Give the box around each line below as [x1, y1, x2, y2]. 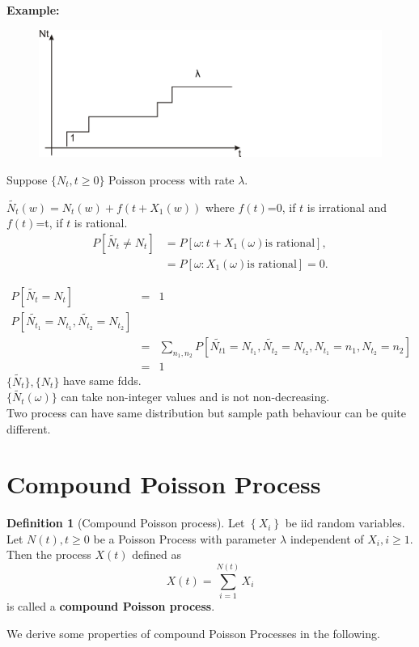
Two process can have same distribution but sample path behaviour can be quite [6, 404, 407, 421]
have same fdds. [63, 372, 142, 389]
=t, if [36, 214, 63, 231]
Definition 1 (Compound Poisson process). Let [6, 514, 245, 531]
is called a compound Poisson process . [6, 598, 215, 615]
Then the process [6, 546, 91, 563]
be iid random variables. [285, 514, 405, 531]
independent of [290, 530, 364, 547]
